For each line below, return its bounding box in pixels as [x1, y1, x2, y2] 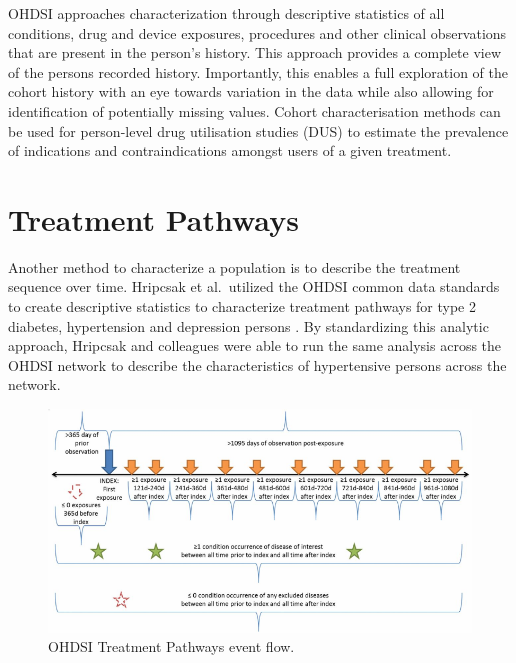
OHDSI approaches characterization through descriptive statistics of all [8, 3, 445, 23]
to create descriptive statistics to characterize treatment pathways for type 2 [8, 296, 476, 317]
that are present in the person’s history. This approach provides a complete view [8, 42, 502, 63]
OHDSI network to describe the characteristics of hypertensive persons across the [8, 354, 507, 375]
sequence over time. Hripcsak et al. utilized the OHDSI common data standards [8, 276, 500, 297]
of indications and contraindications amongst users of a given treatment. [8, 140, 452, 161]
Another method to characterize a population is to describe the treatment [8, 256, 461, 277]
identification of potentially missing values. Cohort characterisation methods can [8, 100, 501, 121]
